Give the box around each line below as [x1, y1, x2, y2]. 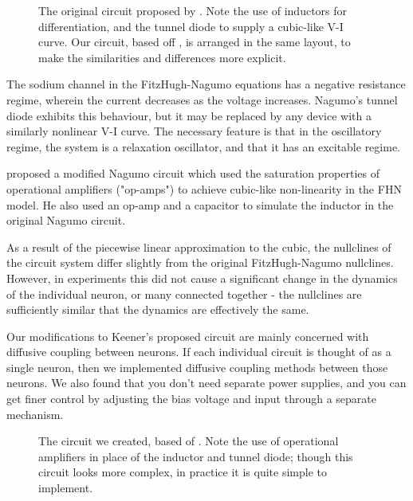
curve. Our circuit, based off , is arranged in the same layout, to [38, 33, 351, 50]
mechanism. [6, 405, 64, 422]
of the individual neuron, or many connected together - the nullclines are [6, 285, 362, 302]
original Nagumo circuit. [6, 212, 126, 229]
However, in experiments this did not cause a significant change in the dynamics [6, 269, 398, 286]
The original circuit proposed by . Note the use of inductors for [38, 2, 348, 18]
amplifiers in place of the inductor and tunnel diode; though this [38, 448, 353, 464]
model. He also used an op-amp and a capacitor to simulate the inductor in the [6, 196, 394, 213]
